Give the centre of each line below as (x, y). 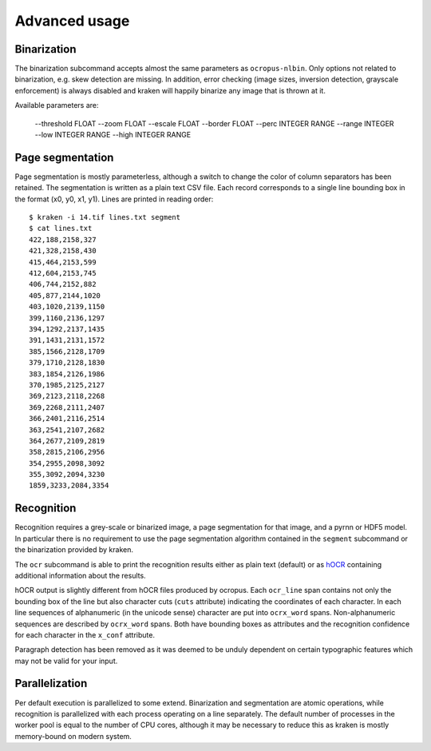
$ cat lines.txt (61, 228)
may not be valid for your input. (66, 661)
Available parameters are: (57, 105)
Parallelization (51, 683)
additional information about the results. (81, 575)
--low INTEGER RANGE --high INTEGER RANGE (113, 135)
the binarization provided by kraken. (74, 550)
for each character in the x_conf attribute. (85, 634)
